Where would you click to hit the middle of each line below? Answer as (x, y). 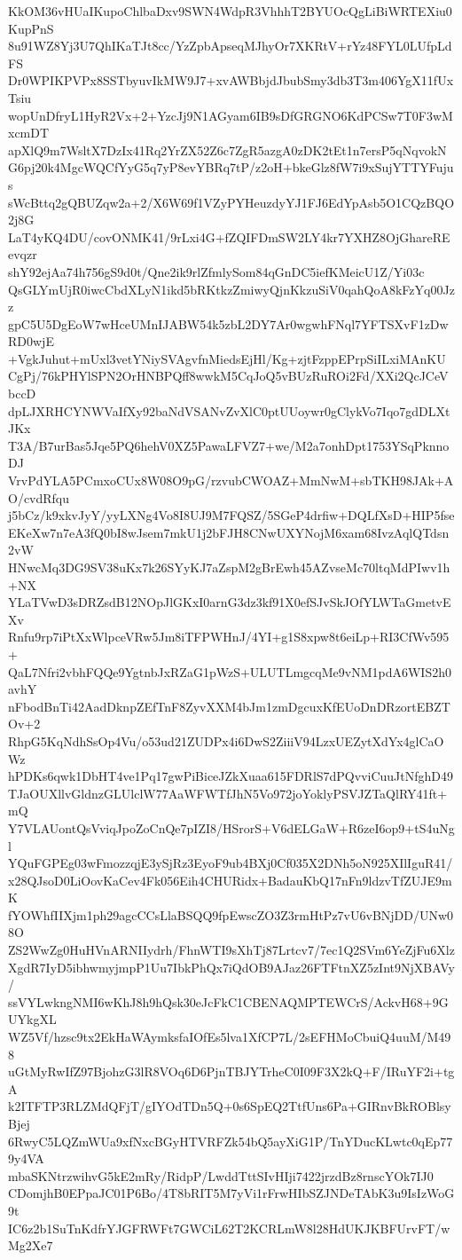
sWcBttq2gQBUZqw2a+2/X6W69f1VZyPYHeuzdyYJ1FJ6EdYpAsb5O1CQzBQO (231, 202)
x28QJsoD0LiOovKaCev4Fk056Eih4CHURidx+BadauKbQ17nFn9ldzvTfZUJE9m (230, 880)
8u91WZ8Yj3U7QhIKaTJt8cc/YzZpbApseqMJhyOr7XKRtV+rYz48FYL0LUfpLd (230, 46)
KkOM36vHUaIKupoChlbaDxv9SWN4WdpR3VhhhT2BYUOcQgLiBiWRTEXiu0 (230, 11)
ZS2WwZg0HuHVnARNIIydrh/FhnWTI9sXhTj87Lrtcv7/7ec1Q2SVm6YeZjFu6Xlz (231, 950)
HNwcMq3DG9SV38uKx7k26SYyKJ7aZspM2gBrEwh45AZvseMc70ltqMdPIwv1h (229, 567)
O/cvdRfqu (39, 497)
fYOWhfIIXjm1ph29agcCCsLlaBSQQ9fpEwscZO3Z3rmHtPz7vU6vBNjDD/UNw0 (231, 914)
